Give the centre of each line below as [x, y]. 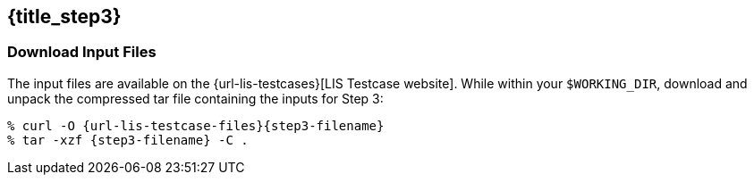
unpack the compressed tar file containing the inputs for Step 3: [195, 98]
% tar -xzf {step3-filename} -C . [128, 140]
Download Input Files [82, 52]
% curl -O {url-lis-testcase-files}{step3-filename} [196, 125]
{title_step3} [64, 17]
